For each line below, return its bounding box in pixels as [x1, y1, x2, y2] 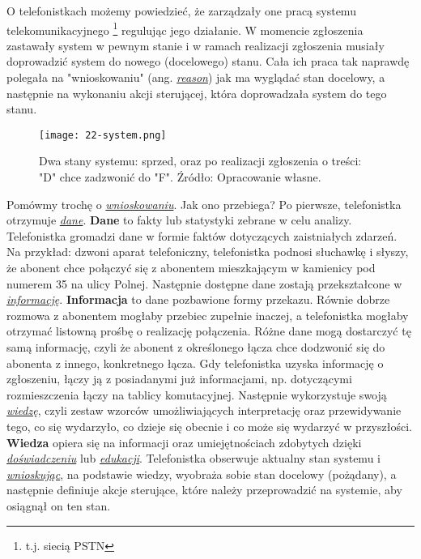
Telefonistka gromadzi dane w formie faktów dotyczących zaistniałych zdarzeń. [6, 227, 398, 244]
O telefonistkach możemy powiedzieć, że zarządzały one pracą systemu [6, 2, 356, 19]
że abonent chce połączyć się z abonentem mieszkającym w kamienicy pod [6, 259, 376, 276]
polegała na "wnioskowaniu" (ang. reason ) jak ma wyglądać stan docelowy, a [6, 69, 385, 86]
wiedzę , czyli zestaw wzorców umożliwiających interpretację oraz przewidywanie [6, 402, 402, 419]
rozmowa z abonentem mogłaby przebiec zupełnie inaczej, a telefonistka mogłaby [6, 306, 409, 323]
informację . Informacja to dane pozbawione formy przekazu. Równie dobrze [6, 291, 390, 308]
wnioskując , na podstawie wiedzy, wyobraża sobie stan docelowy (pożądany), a [6, 465, 397, 482]
